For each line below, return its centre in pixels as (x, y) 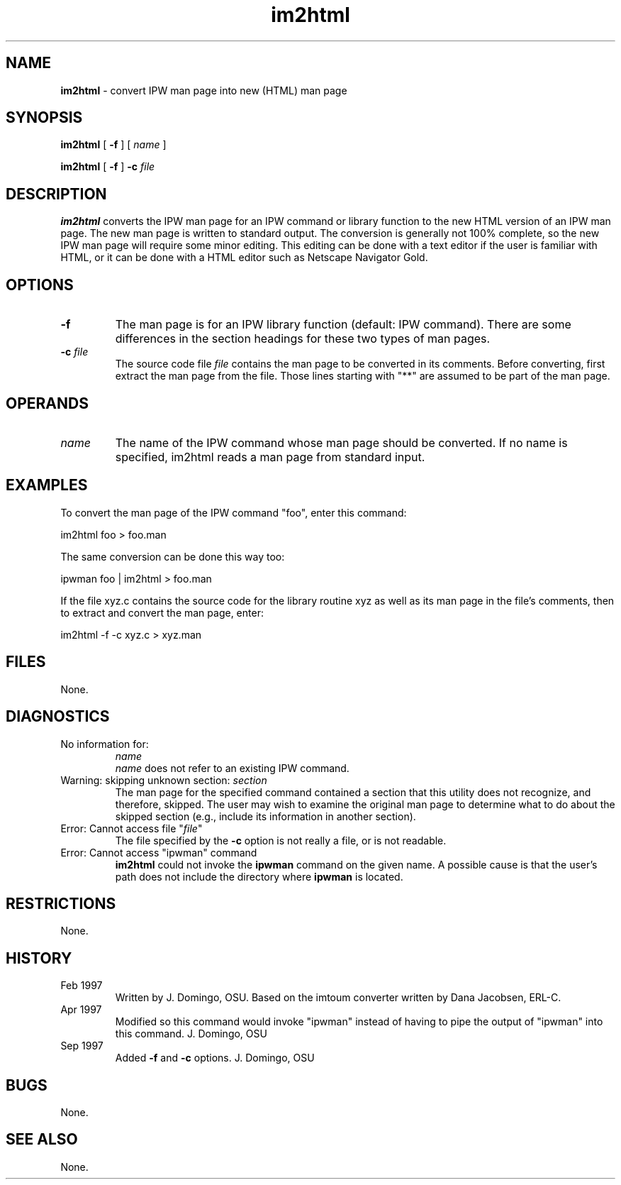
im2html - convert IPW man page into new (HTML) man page (204, 90)
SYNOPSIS (44, 118)
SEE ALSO (42, 1140)
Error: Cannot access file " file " (132, 828)
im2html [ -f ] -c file (108, 167)
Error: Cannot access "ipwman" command (159, 852)
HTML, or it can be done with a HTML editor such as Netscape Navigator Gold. (244, 258)
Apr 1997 (81, 1010)
